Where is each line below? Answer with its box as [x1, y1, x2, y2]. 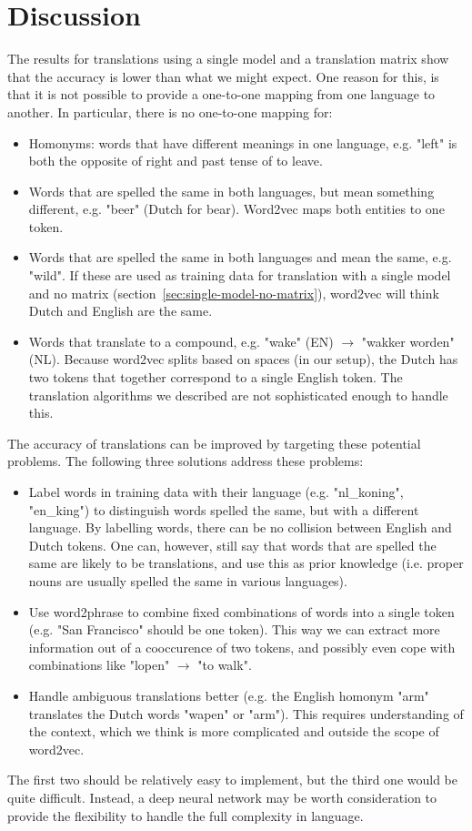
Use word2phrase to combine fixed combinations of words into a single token [28, 602, 455, 621]
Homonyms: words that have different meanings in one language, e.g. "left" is [28, 133, 457, 152]
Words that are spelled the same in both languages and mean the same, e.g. [28, 248, 452, 267]
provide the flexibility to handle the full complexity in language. [7, 806, 364, 825]
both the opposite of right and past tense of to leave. [28, 151, 323, 170]
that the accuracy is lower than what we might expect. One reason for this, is [7, 66, 439, 86]
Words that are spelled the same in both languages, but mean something [28, 181, 435, 200]
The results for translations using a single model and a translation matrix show [7, 49, 449, 68]
